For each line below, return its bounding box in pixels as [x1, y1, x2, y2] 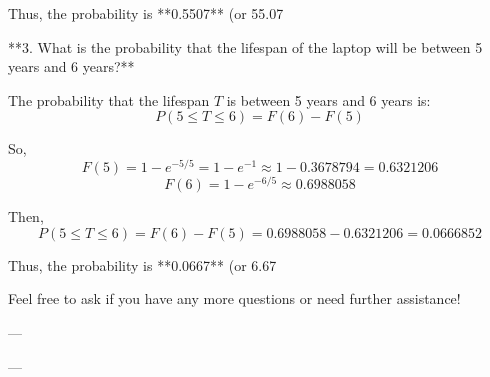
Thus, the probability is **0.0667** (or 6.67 [8, 254, 277, 275]
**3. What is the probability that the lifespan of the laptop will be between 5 [8, 36, 483, 57]
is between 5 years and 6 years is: [226, 89, 431, 110]
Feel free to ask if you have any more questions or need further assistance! [8, 288, 461, 309]
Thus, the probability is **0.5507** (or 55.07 [8, 3, 284, 23]
